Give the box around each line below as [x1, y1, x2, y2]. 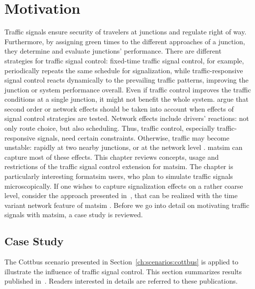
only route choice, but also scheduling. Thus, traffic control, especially [4, 123, 215, 133]
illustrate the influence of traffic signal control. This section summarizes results [4, 266, 242, 276]
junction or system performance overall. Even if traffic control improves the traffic [4, 84, 251, 94]
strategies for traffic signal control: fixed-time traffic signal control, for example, [4, 55, 244, 65]
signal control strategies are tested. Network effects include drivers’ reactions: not [4, 113, 249, 123]
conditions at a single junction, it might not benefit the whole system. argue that [4, 94, 249, 104]
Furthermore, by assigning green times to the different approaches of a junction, [4, 36, 245, 46]
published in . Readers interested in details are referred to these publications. [4, 276, 238, 286]
